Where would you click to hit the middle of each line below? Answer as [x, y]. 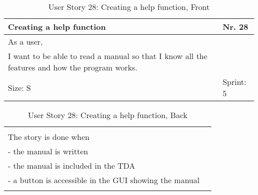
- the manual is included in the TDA [72, 165]
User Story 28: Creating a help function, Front [129, 7]
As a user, [25, 41]
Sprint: [234, 82]
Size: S [20, 87]
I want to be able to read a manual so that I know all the [108, 56]
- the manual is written [48, 151]
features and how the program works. [73, 67]
